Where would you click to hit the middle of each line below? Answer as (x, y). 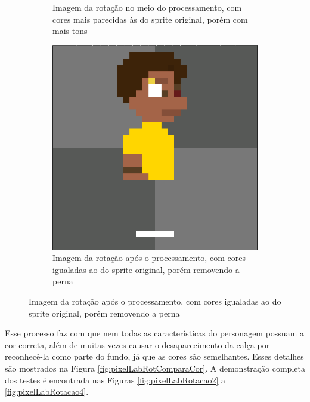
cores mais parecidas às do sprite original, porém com (150, 19)
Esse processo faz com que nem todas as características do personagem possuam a (154, 333)
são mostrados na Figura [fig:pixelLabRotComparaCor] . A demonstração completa (155, 368)
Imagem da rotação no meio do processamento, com (147, 7)
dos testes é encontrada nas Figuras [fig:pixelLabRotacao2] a (115, 380)
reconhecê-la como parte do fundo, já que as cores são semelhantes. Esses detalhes (154, 356)
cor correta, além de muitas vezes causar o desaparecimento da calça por (137, 344)
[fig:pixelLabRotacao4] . (47, 392)
